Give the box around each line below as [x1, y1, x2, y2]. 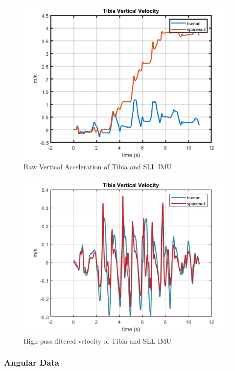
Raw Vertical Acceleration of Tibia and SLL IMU [23, 161, 172, 171]
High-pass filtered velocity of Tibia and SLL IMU [23, 335, 172, 346]
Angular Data [4, 356, 59, 369]
